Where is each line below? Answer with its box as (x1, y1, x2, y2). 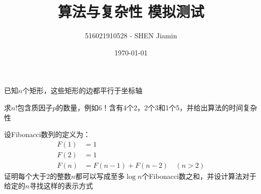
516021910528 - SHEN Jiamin (85, 30, 177, 41)
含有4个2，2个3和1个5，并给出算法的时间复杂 (109, 102, 257, 112)
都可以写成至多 (75, 170, 125, 181)
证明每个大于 (4, 170, 46, 181)
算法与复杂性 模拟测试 (57, 1, 205, 22)
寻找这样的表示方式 (29, 180, 93, 191)
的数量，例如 (56, 102, 99, 112)
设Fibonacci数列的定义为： (4, 129, 91, 140)
